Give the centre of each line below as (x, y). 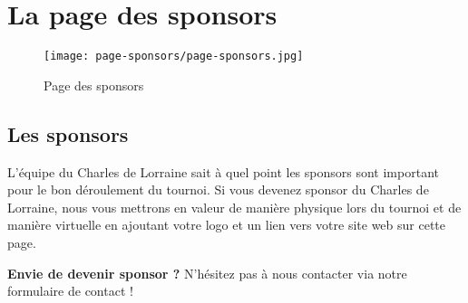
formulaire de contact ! (70, 291)
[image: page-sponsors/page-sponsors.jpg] (174, 57)
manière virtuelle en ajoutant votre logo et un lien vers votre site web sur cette (227, 225)
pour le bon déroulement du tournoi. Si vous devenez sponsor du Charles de (218, 189)
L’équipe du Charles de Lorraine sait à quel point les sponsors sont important (223, 171)
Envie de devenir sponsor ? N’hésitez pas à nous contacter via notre (207, 273)
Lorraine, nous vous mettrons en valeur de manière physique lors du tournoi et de (234, 207)
